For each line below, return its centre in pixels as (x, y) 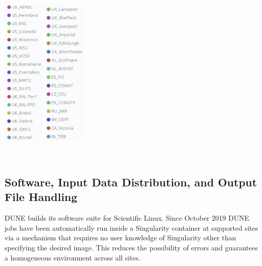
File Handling (41, 197)
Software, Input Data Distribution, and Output (131, 182)
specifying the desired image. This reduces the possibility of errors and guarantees (131, 247)
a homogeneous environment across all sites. (73, 257)
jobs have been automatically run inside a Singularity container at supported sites (132, 227)
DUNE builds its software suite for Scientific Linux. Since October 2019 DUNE (127, 218)
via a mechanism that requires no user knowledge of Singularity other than (120, 238)
